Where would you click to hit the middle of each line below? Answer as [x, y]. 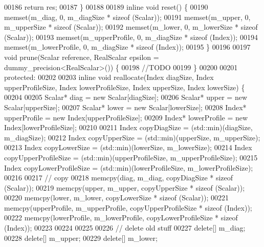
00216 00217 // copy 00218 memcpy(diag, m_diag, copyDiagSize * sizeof [119, 178]
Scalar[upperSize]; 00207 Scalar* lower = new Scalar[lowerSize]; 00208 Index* [125, 107]
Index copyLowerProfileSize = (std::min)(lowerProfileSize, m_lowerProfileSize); [129, 167]
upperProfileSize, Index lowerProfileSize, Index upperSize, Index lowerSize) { [125, 87]
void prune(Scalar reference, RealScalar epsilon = [82, 57]
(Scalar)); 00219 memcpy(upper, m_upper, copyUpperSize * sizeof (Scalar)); [125, 187]
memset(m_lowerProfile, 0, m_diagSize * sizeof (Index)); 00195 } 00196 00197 [127, 47]
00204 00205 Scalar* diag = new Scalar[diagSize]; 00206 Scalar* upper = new [126, 97]
